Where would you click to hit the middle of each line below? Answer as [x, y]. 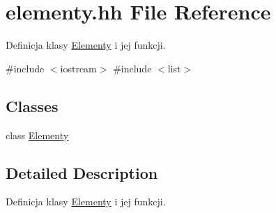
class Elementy [37, 135]
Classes [32, 105]
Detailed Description [82, 172]
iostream [78, 68]
